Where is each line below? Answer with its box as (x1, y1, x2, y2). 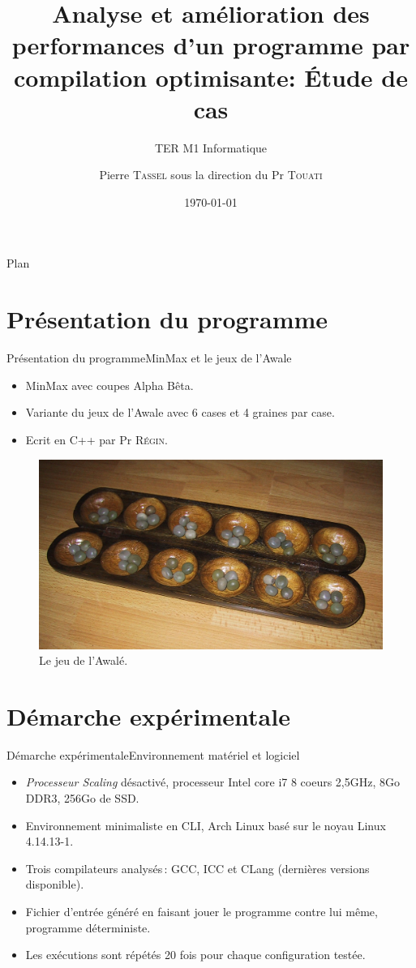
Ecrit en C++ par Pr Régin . (25, 430, 168, 448)
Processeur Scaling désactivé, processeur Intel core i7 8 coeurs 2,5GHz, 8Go (25, 773, 401, 790)
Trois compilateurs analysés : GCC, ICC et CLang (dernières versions (25, 859, 370, 876)
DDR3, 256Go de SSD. (25, 790, 139, 806)
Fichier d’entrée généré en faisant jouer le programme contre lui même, (25, 902, 378, 919)
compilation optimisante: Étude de (14, 60, 408, 93)
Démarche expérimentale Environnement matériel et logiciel (6, 746, 300, 763)
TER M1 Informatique (154, 139, 268, 156)
